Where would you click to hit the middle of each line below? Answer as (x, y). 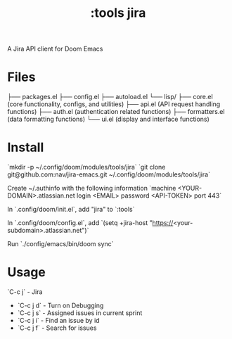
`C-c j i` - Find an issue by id (58, 320)
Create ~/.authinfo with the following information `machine (92, 188)
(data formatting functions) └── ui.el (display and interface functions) (108, 119)
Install (26, 147)
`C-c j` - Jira (25, 292)
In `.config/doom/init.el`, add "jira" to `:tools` (71, 210)
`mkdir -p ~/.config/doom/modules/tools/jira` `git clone (86, 167)
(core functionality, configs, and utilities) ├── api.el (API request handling (114, 104)
